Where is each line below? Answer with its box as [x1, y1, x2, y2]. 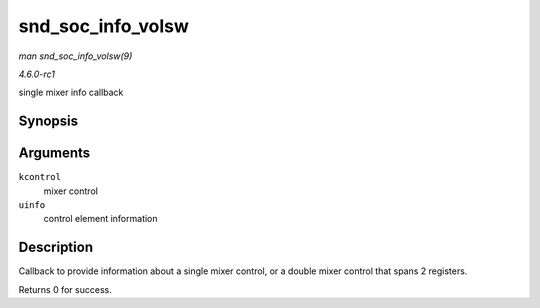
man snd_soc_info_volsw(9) [18, 50, 133, 62]
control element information [43, 213, 159, 225]
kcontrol [18, 171, 62, 183]
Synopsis [18, 113, 79, 130]
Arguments [18, 145, 91, 162]
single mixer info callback [18, 86, 124, 99]
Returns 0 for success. [18, 283, 112, 295]
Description [18, 239, 94, 256]
